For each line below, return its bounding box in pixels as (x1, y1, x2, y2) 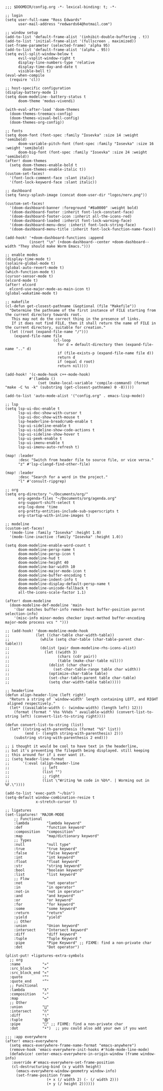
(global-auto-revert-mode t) (5, 265, 64, 270)
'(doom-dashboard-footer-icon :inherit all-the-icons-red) (9, 214, 132, 219)
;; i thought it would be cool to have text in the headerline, (5, 744, 139, 749)
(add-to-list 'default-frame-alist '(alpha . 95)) (5, 47, 110, 52)
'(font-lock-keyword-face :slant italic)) (9, 180, 97, 185)
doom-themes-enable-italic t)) (22, 167, 86, 172)
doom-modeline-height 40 (18, 560, 69, 565)
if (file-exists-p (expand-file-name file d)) (57, 351, 154, 356)
